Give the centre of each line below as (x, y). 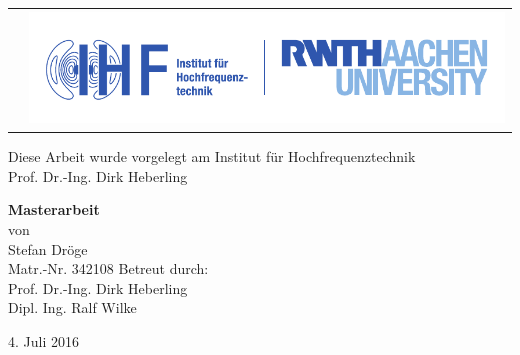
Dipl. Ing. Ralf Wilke (72, 307)
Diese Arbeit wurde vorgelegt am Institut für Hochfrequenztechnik (212, 156)
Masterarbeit (54, 209)
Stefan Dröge (48, 248)
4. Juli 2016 (43, 340)
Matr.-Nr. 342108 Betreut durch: (108, 268)
